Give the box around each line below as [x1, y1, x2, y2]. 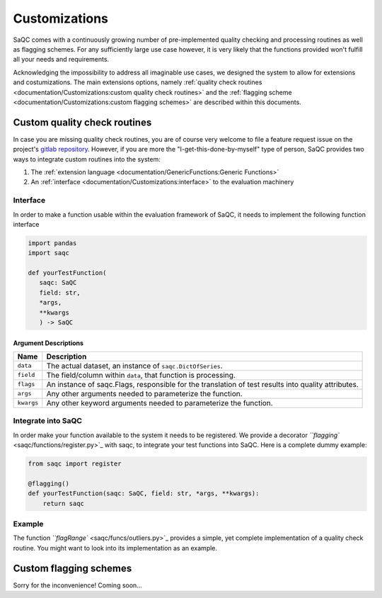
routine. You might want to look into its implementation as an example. [13, 543, 218, 552]
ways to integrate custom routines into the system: [13, 154, 161, 163]
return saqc [42, 500, 85, 507]
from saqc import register [28, 460, 122, 468]
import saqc [28, 249, 70, 257]
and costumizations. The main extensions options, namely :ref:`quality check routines [13, 78, 262, 86]
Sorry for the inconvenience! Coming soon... [13, 581, 143, 589]
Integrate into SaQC [13, 416, 83, 426]
